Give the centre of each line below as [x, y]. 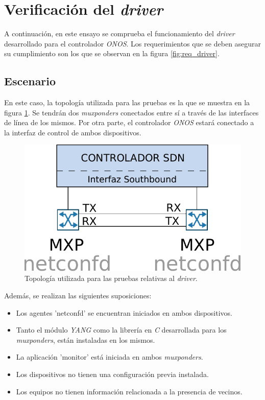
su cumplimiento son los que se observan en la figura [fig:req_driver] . [112, 53]
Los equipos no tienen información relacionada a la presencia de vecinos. [129, 391]
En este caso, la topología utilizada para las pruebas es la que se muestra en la [127, 102]
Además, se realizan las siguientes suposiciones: [78, 295]
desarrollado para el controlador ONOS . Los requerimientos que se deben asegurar [133, 43]
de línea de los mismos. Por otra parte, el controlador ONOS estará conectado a [129, 122]
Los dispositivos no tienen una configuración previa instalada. [112, 374]
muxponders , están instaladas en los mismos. [86, 339]
